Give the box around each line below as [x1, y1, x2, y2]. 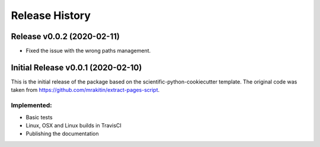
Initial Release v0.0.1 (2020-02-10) [11, 62, 142, 72]
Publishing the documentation [25, 130, 99, 138]
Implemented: [11, 101, 53, 110]
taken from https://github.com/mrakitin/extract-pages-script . [11, 87, 160, 94]
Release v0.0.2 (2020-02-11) [11, 31, 120, 41]
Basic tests [25, 113, 53, 121]
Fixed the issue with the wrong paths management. [25, 47, 151, 55]
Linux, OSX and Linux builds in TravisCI [25, 122, 121, 129]
